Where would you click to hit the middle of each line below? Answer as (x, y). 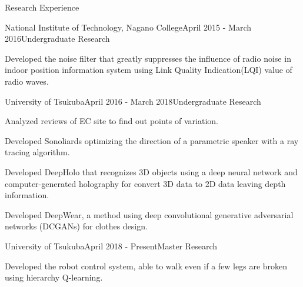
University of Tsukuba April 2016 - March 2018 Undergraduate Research (133, 101)
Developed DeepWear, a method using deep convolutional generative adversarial (149, 214)
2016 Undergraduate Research (57, 39)
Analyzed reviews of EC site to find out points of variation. (111, 121)
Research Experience (42, 7)
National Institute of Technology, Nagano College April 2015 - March (128, 27)
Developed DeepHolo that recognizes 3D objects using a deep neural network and (151, 171)
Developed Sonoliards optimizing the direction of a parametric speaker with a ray (152, 140)
